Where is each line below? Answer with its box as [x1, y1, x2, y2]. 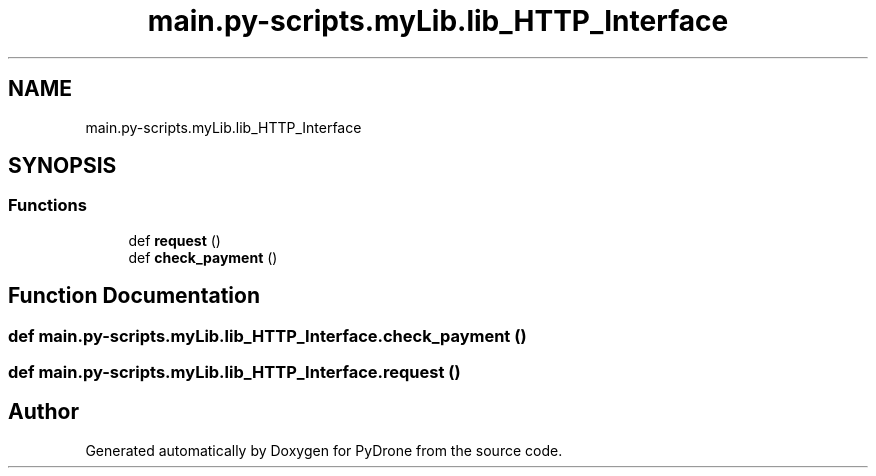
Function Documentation [8, 283, 260, 309]
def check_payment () [128, 248, 278, 266]
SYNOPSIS [8, 153, 117, 179]
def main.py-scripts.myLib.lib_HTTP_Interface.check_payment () [8, 325, 527, 346]
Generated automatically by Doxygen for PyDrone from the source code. [85, 441, 563, 459]
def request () [128, 231, 221, 249]
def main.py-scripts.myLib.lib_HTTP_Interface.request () [8, 362, 461, 383]
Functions [8, 195, 87, 216]
